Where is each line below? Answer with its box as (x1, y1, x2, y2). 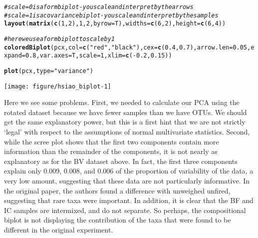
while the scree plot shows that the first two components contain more (4, 136, 219, 146)
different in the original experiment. (4, 224, 113, 234)
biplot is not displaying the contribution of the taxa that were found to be (4, 214, 231, 225)
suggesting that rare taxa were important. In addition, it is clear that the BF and (4, 195, 254, 205)
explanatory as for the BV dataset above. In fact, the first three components (4, 155, 238, 166)
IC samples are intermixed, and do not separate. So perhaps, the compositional (4, 204, 246, 215)
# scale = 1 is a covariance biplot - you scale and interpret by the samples (4, 11, 219, 19)
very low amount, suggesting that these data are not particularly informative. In (4, 175, 250, 185)
